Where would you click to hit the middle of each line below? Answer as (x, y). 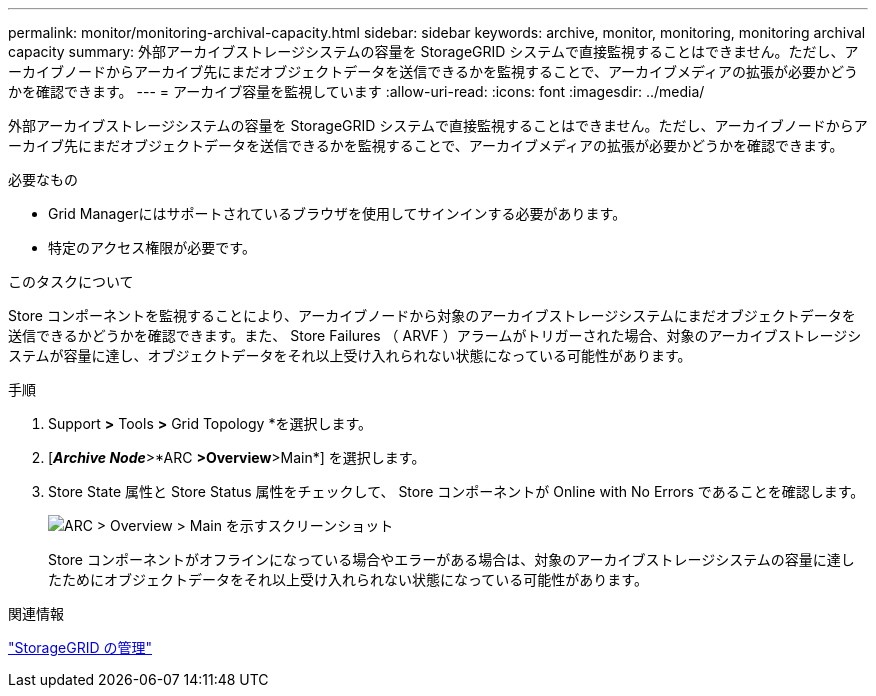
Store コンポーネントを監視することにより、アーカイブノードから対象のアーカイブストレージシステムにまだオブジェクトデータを (432, 315)
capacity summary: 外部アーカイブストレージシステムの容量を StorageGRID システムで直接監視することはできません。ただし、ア (433, 51)
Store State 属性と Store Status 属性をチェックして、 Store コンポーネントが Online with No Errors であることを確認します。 (456, 491)
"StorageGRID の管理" (80, 647)
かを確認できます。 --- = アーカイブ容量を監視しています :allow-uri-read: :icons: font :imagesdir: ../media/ (356, 91)
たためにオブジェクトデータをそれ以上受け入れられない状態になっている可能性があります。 (348, 579)
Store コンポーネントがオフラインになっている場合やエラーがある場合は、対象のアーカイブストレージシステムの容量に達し (451, 559)
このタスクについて (71, 281)
